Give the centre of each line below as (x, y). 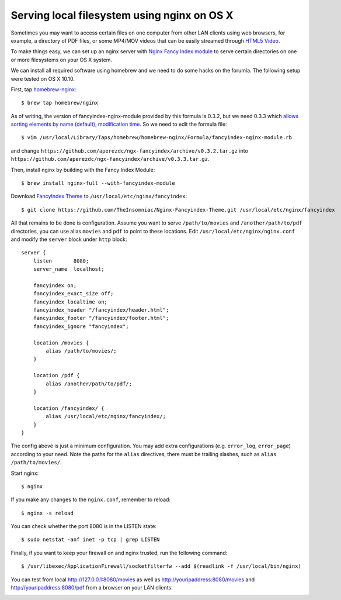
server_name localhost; (69, 269)
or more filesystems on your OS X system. (62, 60)
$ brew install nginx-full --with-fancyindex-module (98, 183)
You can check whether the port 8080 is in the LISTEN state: (84, 526)
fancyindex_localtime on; (70, 302)
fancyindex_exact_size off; (73, 294)
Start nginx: (25, 473)
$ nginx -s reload (48, 513)
